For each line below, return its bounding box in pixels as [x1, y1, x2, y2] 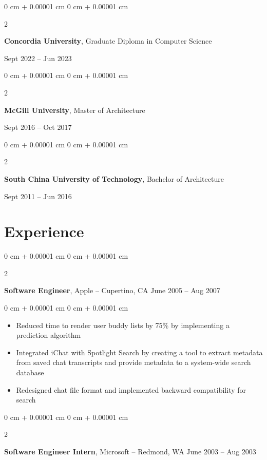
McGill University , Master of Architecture [4, 104, 145, 115]
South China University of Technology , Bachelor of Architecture [4, 173, 224, 184]
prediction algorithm [16, 330, 81, 340]
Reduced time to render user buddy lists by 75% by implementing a [16, 319, 230, 330]
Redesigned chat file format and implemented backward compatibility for [16, 384, 246, 395]
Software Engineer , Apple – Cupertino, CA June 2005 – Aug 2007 [4, 285, 220, 296]
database [16, 367, 44, 377]
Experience [4, 221, 84, 242]
